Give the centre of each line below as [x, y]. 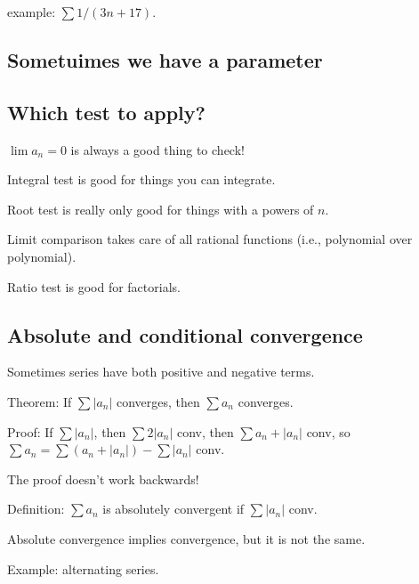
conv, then [205, 431]
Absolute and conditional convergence [185, 334]
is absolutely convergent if [173, 509]
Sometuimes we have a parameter [165, 59]
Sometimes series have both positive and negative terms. [161, 372]
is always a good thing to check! [157, 149]
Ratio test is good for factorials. [94, 286]
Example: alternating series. [83, 568]
